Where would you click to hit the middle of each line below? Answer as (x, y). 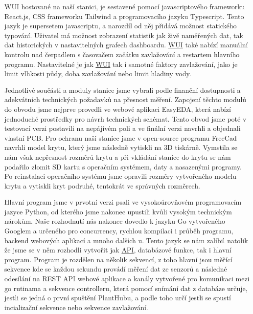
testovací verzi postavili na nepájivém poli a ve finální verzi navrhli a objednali (123, 128)
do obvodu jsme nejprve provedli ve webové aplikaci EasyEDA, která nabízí (118, 109)
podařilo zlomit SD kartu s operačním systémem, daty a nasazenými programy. (123, 166)
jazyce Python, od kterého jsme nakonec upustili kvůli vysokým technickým (118, 211)
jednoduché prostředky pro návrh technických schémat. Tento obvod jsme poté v (126, 118)
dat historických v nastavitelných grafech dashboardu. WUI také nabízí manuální (126, 45)
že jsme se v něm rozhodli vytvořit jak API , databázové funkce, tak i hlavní (118, 250)
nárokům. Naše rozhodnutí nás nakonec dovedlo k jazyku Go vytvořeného (115, 221)
